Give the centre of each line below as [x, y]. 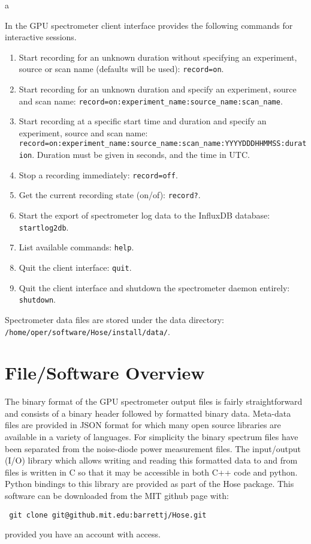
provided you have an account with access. [83, 534]
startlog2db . [44, 227]
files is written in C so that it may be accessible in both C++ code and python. [151, 472]
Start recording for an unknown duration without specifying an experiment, [158, 57]
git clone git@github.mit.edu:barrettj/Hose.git [108, 515]
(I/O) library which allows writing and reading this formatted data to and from [151, 460]
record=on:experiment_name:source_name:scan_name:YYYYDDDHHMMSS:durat [163, 144]
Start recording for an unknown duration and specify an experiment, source [158, 89]
